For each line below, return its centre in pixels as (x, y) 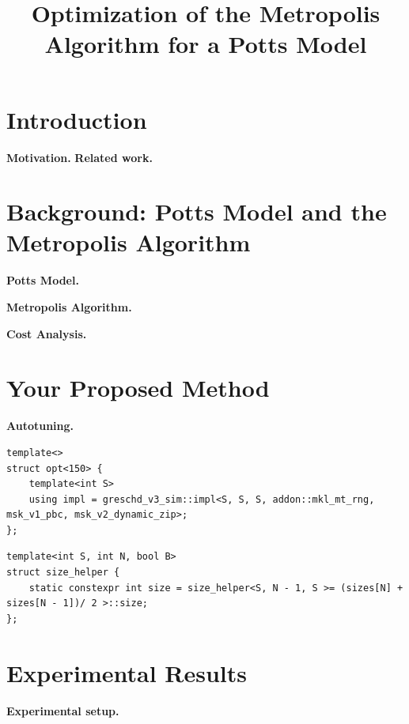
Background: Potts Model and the (197, 211)
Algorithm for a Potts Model (206, 44)
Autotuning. (40, 426)
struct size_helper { (63, 573)
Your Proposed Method (138, 388)
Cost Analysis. (47, 333)
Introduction (77, 119)
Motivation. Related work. (80, 157)
